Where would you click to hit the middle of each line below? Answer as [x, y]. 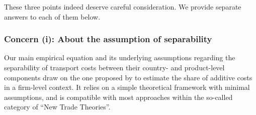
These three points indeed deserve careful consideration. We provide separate [123, 7]
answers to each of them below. [52, 16]
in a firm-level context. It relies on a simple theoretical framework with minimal [127, 87]
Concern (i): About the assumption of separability [108, 39]
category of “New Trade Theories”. [57, 107]
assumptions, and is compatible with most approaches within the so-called [118, 97]
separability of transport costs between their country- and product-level [114, 67]
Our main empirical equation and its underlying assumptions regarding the [120, 57]
